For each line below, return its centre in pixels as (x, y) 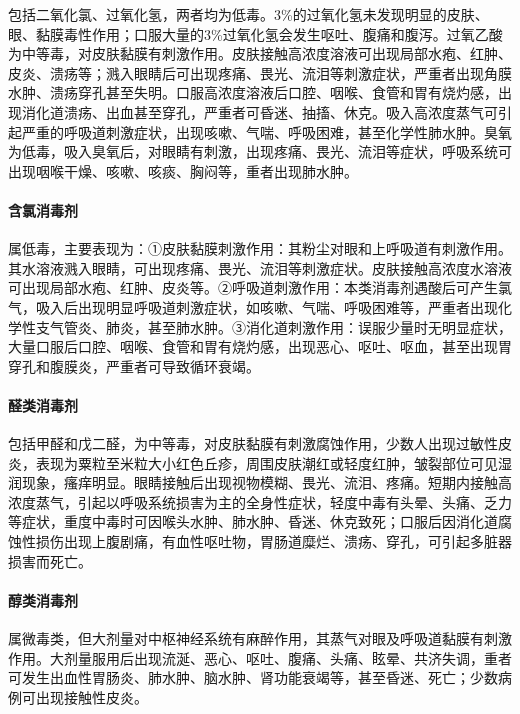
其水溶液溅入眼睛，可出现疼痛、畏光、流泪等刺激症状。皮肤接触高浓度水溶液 (260, 267)
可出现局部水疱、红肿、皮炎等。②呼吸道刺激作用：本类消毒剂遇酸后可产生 (253, 287)
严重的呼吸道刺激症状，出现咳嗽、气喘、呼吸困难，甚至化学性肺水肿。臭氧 (266, 131)
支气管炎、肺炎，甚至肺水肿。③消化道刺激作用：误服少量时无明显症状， (273, 326)
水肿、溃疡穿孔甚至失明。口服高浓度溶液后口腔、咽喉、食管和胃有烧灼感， (253, 92)
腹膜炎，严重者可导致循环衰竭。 (154, 365)
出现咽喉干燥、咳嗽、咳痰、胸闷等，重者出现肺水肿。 (183, 170)
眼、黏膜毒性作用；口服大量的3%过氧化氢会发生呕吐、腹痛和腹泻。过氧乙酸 (255, 33)
